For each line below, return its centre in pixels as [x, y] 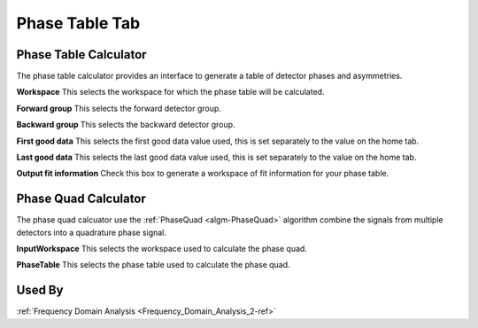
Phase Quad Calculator [81, 199]
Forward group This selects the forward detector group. [119, 108]
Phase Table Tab [78, 23]
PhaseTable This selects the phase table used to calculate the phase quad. [154, 265]
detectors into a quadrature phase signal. [92, 232]
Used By [40, 290]
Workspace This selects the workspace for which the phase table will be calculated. [170, 92]
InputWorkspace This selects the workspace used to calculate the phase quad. [162, 249]
